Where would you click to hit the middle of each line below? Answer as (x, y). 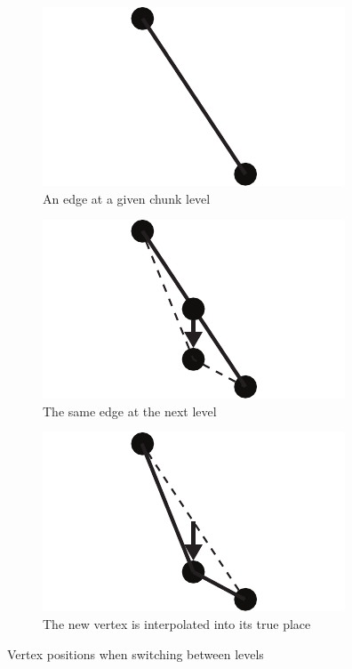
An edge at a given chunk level (127, 198)
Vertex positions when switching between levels (136, 653)
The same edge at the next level (130, 411)
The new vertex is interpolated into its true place (177, 623)
